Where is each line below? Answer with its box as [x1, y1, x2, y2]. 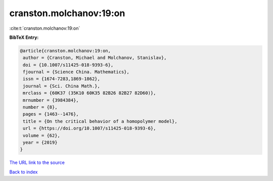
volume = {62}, [23, 133, 61, 138]
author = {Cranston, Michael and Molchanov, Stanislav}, [23, 55, 167, 61]
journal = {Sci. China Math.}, [23, 83, 101, 89]
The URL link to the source [9, 159, 65, 166]
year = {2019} [23, 140, 58, 145]
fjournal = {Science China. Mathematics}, [23, 69, 130, 75]
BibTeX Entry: [9, 34, 39, 40]
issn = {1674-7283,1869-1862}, [23, 76, 101, 82]
